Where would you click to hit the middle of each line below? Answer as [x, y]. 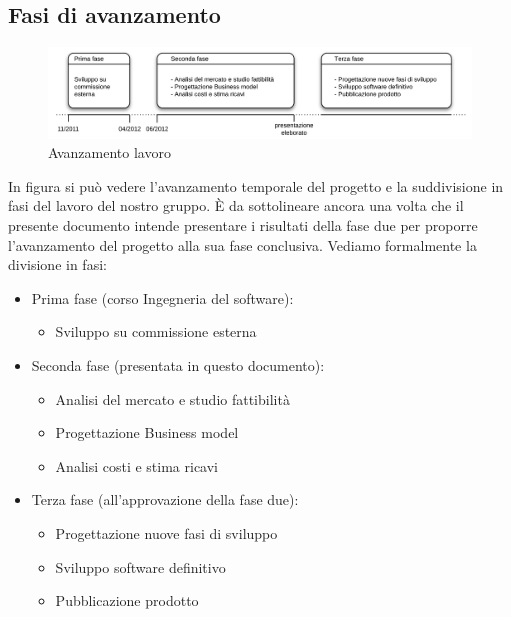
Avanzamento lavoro [109, 152]
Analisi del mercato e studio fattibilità [172, 398]
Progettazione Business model [147, 432]
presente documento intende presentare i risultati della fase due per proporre [243, 225]
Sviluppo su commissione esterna [156, 331]
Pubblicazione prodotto [127, 600]
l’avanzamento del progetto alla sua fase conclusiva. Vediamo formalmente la [242, 244]
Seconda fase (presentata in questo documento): [178, 365]
